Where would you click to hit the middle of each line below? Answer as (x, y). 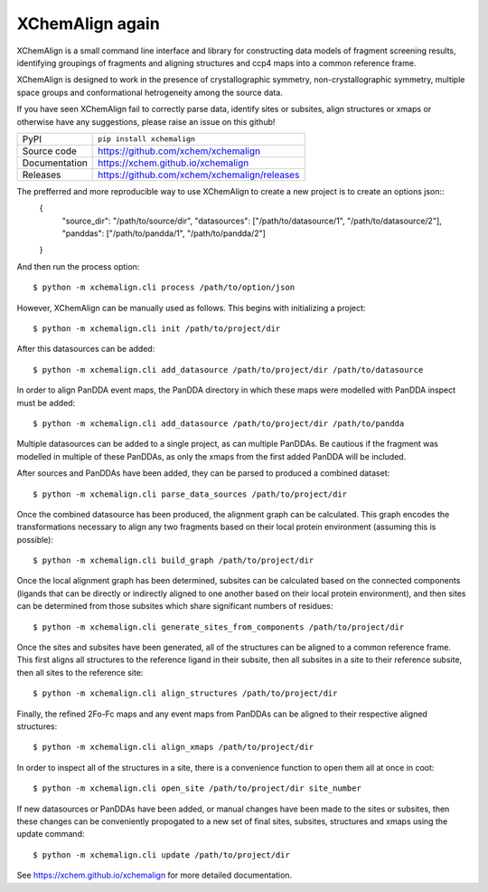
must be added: (46, 403)
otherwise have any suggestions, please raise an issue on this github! (146, 121)
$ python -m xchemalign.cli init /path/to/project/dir (157, 329)
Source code (49, 151)
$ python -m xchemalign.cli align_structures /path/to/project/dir (185, 693)
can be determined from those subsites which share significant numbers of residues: (175, 606)
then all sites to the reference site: (80, 672)
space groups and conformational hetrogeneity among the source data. (150, 92)
